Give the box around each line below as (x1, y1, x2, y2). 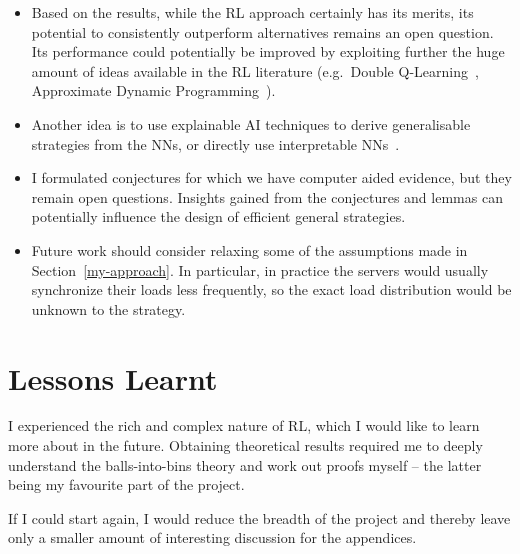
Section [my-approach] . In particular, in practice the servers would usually (31, 259, 489, 280)
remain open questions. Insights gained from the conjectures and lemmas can (31, 186, 503, 207)
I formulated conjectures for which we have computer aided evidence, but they (31, 167, 512, 188)
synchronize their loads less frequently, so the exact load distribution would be (31, 279, 512, 300)
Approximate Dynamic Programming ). (31, 80, 276, 101)
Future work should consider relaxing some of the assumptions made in (31, 239, 468, 260)
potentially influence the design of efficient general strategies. (31, 206, 406, 227)
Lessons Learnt (8, 357, 218, 398)
